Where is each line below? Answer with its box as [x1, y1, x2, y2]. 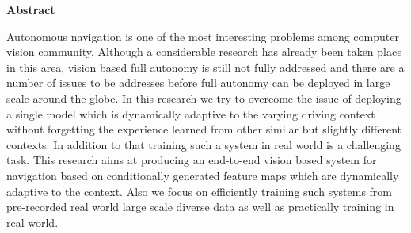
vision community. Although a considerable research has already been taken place [6, 43, 402, 60]
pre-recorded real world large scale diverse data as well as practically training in [6, 198, 394, 215]
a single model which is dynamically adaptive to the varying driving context [6, 105, 375, 122]
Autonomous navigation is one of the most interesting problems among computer [6, 28, 399, 44]
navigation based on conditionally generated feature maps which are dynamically [6, 167, 399, 183]
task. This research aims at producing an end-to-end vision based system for [6, 152, 377, 168]
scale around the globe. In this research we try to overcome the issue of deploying [6, 89, 401, 106]
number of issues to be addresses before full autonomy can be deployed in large [6, 74, 390, 91]
